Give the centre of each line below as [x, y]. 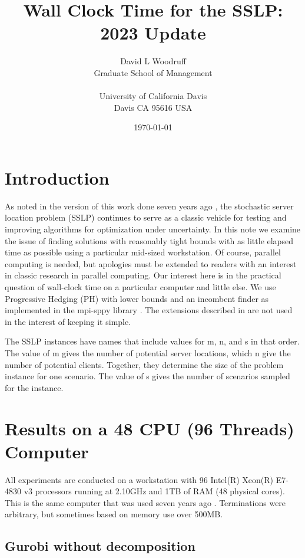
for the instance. [34, 387]
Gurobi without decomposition [100, 546]
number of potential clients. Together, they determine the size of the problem [144, 364]
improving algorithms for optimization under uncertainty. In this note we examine [153, 229]
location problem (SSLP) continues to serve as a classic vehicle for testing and [146, 217]
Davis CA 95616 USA [153, 107]
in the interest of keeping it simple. [68, 321]
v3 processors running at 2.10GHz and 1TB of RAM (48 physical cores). [154, 491]
